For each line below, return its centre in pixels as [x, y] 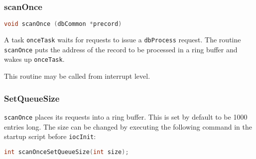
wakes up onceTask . [34, 59]
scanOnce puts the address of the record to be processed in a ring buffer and [121, 49]
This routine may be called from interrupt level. [77, 76]
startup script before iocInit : [50, 136]
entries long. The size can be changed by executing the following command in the [128, 126]
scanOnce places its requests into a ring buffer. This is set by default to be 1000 [126, 116]
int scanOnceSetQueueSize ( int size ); [66, 152]
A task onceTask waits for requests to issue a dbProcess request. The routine [123, 40]
